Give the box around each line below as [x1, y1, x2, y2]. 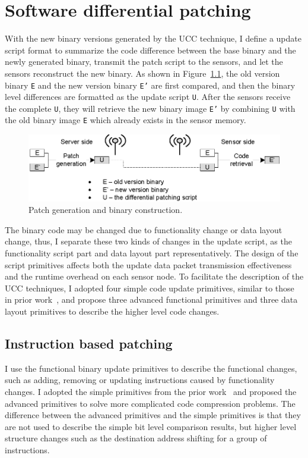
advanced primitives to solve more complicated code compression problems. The [5, 397, 296, 409]
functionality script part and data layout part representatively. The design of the [5, 247, 299, 259]
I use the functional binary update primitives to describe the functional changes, [5, 362, 297, 374]
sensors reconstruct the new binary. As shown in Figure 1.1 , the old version [5, 67, 280, 79]
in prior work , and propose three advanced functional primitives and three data [5, 293, 298, 306]
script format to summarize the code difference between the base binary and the [5, 43, 296, 56]
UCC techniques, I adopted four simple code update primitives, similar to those [5, 281, 294, 294]
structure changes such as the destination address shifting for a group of [5, 432, 267, 444]
